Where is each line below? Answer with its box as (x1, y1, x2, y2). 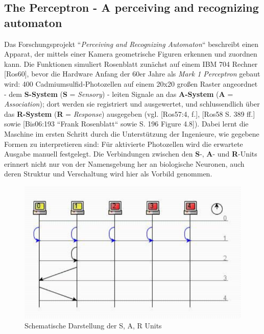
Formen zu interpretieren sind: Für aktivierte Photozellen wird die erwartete (4, 138, 243, 149)
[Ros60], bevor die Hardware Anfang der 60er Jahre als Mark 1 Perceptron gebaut (4, 68, 260, 79)
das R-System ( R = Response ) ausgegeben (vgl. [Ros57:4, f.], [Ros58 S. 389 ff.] (4, 108, 255, 119)
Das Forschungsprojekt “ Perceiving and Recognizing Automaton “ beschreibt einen (4, 38, 259, 49)
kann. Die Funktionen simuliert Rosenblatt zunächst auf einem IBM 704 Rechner (4, 58, 258, 69)
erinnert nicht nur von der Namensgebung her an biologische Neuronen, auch (4, 158, 245, 169)
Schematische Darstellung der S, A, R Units (25, 320, 162, 331)
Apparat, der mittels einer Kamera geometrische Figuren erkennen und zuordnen (4, 48, 257, 59)
